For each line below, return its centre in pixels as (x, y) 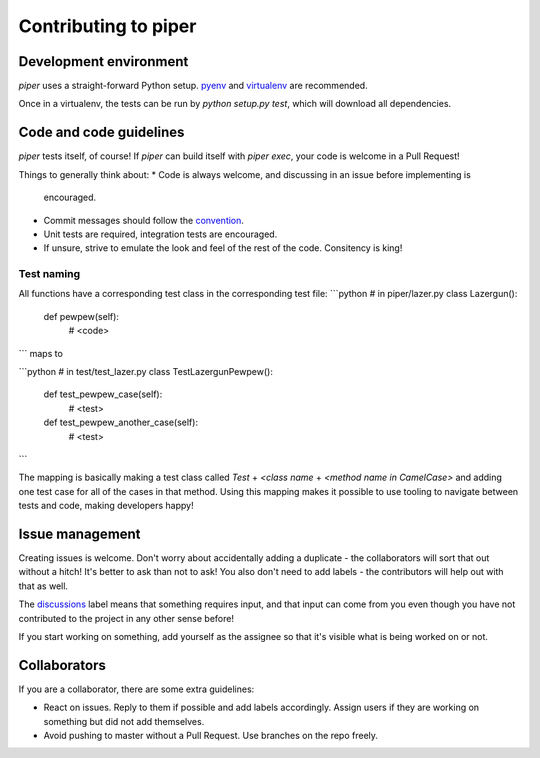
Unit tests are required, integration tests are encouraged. (160, 234)
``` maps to (41, 353)
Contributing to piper (107, 26)
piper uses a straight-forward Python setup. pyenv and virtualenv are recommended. (193, 86)
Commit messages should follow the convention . (144, 220)
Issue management (79, 533)
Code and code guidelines (101, 132)
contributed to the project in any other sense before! (126, 618)
